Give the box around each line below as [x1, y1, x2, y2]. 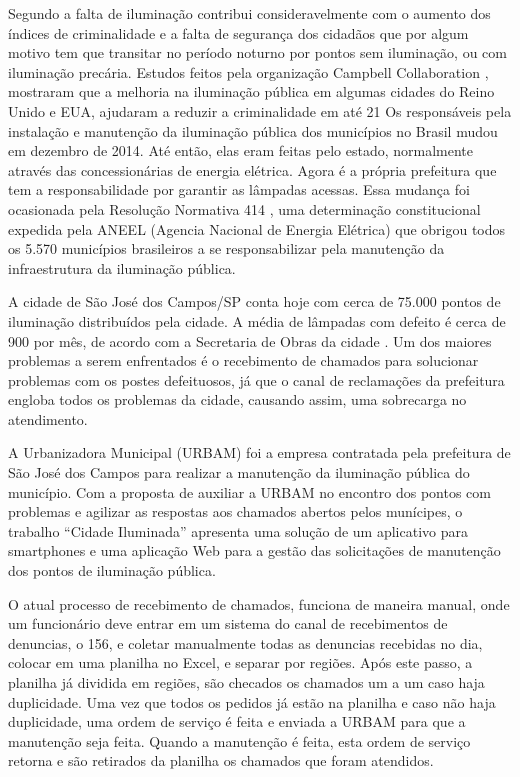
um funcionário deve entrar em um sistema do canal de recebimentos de [8, 613, 448, 634]
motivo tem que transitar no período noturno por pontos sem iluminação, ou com [8, 42, 507, 63]
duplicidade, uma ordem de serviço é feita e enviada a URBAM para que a [8, 711, 466, 732]
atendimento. [8, 408, 88, 429]
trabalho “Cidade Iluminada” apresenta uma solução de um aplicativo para [8, 520, 468, 541]
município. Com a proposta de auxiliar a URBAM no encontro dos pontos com [8, 481, 491, 502]
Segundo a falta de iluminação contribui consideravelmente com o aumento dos [8, 3, 491, 23]
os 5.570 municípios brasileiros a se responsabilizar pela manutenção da [8, 238, 445, 259]
